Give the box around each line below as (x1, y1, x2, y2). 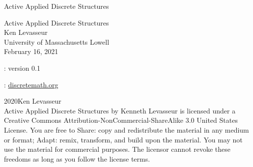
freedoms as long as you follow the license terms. (4, 153, 150, 164)
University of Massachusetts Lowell (4, 36, 110, 47)
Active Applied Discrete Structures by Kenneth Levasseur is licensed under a (4, 105, 236, 115)
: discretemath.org (4, 79, 58, 89)
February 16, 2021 (4, 46, 58, 56)
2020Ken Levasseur (4, 96, 61, 106)
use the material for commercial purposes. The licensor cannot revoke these (4, 144, 231, 154)
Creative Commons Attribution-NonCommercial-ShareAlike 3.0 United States (4, 115, 238, 125)
